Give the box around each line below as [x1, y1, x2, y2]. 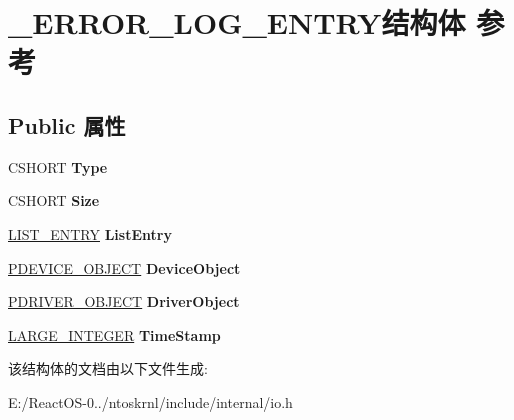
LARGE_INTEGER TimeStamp [8, 324, 221, 345]
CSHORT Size [8, 190, 100, 211]
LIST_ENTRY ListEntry [8, 223, 172, 244]
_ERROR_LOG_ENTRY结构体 [8, 2, 466, 43]
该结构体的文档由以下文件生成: [8, 358, 208, 379]
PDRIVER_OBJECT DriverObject [8, 291, 240, 312]
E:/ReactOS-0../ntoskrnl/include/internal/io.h [8, 391, 293, 412]
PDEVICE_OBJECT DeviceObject [8, 257, 241, 278]
